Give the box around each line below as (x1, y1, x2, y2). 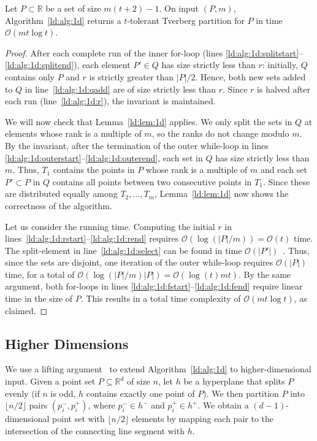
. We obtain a (197, 399, 249, 412)
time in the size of (5, 292, 73, 305)
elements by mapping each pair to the (131, 412, 273, 425)
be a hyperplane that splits (183, 375, 285, 388)
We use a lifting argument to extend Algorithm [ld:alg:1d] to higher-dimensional (5, 362, 311, 375)
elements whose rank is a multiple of (5, 127, 142, 140)
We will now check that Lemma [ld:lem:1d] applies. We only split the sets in (5, 115, 292, 128)
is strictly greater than (89, 70, 174, 83)
